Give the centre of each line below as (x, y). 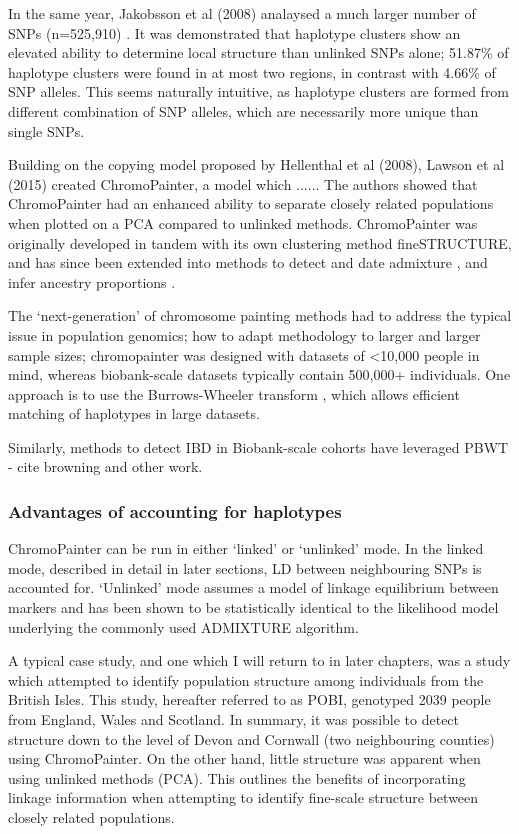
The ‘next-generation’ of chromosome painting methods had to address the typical (260, 315)
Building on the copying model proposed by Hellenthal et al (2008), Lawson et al (256, 164)
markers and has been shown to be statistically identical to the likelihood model (253, 607)
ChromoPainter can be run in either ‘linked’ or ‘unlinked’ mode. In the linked (246, 548)
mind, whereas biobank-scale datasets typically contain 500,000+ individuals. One (259, 374)
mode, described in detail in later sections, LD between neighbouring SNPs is (245, 567)
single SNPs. (46, 130)
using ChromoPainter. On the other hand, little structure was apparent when (244, 758)
